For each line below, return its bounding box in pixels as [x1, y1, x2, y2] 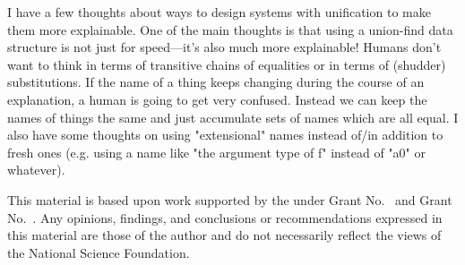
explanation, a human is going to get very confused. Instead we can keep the [7, 90, 427, 108]
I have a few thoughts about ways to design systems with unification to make [7, 3, 431, 21]
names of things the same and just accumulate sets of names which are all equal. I [7, 107, 459, 126]
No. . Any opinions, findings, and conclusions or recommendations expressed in [7, 208, 443, 227]
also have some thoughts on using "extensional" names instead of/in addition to [7, 125, 443, 144]
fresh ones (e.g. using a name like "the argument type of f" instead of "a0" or [7, 142, 426, 161]
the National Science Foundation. [7, 243, 190, 261]
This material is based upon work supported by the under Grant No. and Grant [7, 190, 452, 209]
